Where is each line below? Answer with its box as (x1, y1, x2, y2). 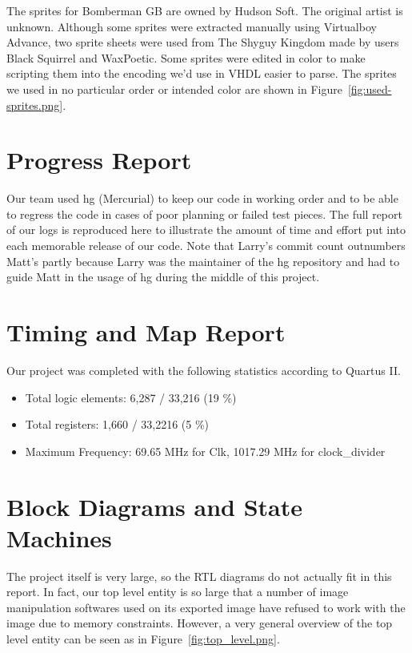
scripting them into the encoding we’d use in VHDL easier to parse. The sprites (6, 65, 397, 82)
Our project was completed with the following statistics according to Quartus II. (6, 361, 401, 378)
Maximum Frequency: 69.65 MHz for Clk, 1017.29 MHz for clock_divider (25, 442, 386, 459)
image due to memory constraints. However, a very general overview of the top (6, 615, 393, 631)
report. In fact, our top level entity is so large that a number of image (6, 583, 349, 600)
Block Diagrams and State (6, 490, 303, 522)
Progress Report (6, 143, 192, 176)
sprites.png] (6, 96, 63, 113)
